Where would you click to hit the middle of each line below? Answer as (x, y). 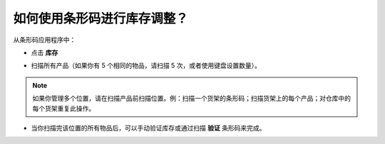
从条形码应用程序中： (45, 40)
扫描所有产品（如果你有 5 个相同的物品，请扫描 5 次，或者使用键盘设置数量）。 (146, 66)
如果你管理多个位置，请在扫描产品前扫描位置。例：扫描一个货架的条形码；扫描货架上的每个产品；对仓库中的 (191, 99)
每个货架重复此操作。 (64, 108)
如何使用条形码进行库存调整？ (101, 18)
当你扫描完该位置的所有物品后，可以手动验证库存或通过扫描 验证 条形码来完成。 (148, 128)
